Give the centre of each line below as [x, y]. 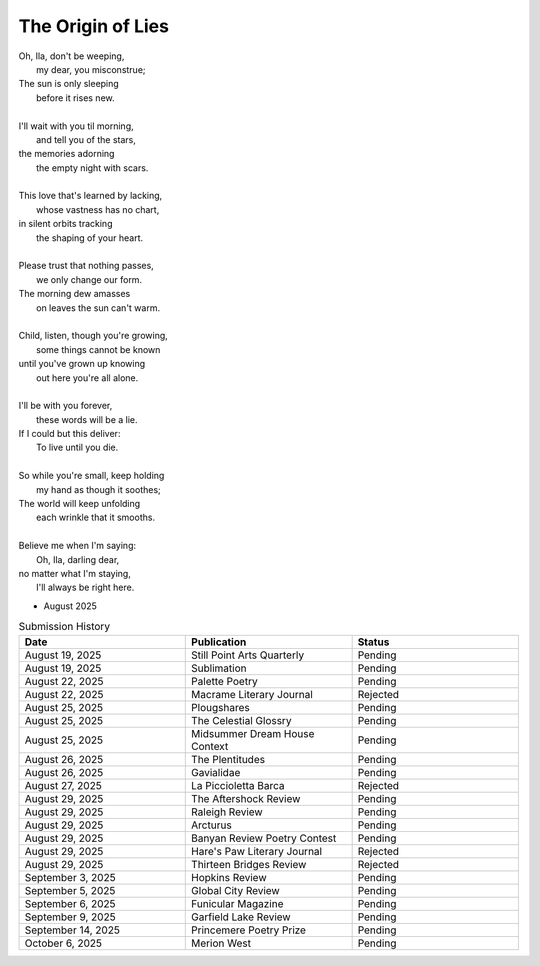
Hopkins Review [229, 877]
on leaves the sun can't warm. [98, 307]
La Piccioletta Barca [238, 785]
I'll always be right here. [85, 587]
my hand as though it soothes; [99, 489]
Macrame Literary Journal [252, 694]
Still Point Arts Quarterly [248, 655]
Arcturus [211, 825]
